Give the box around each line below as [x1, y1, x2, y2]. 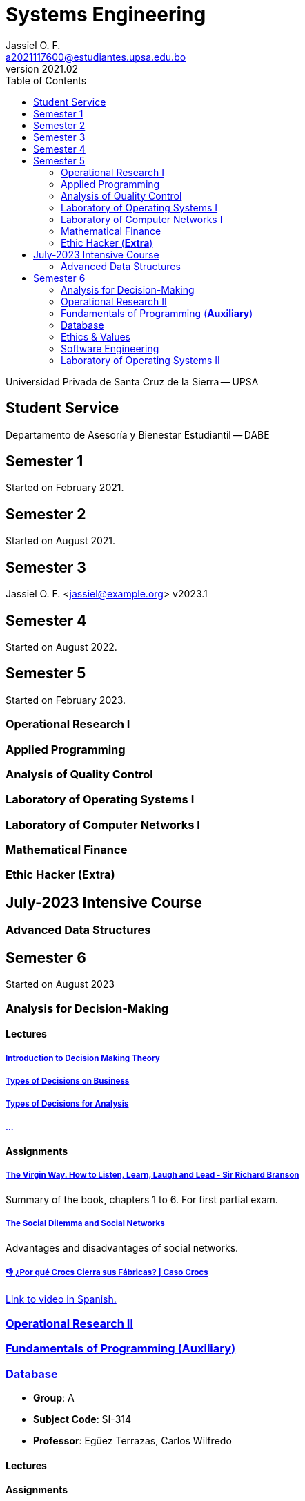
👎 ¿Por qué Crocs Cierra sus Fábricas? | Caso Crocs [6, 1268, 208, 1278]
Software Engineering [61, 342, 159, 354]
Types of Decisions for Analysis [6, 1099, 129, 1109]
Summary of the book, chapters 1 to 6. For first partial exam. [6, 1193, 278, 1205]
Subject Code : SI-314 [33, 1413, 132, 1425]
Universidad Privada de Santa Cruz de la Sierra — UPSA [6, 375, 259, 388]
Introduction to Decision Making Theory [6, 1053, 160, 1063]
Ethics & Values [61, 330, 130, 343]
